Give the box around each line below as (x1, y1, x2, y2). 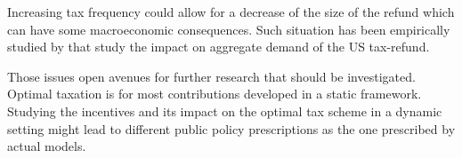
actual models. (7, 137, 86, 155)
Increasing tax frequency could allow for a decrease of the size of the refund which (7, 3, 455, 20)
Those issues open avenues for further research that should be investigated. (7, 67, 416, 85)
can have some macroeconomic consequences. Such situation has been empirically (7, 20, 450, 38)
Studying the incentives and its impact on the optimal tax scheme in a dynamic (7, 101, 442, 120)
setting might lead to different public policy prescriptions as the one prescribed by (7, 119, 456, 138)
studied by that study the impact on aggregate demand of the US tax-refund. (7, 37, 430, 56)
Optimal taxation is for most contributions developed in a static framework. (7, 84, 422, 103)
